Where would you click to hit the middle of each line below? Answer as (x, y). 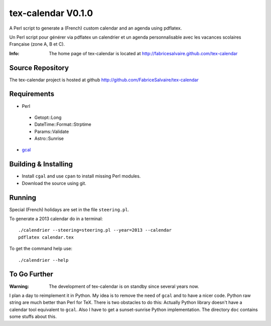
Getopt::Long (48, 117)
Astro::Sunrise (49, 138)
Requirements (32, 94)
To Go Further (31, 274)
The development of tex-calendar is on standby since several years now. (124, 286)
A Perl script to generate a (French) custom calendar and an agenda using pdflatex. (96, 28)
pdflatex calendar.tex (46, 237)
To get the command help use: (41, 249)
